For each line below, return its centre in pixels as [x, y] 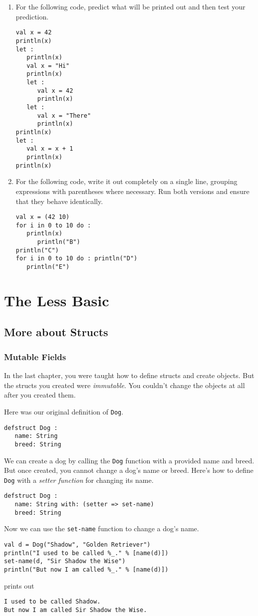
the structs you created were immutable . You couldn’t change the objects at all [125, 385]
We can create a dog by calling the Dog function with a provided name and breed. [129, 460]
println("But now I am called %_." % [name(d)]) [86, 570]
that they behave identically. [59, 201]
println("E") [48, 267]
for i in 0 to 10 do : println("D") [77, 259]
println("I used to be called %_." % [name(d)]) [86, 553]
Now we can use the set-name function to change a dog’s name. [102, 528]
